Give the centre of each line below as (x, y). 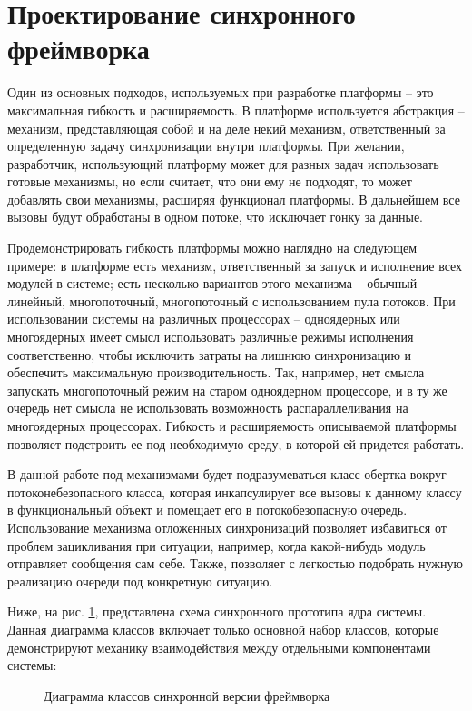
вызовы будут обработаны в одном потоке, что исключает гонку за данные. (215, 217)
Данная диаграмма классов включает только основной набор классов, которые (223, 629)
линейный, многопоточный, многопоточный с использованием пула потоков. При (231, 300)
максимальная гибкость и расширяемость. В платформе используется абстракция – (236, 110)
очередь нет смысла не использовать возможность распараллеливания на (208, 408)
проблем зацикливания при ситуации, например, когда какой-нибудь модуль (216, 545)
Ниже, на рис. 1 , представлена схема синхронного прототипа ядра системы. (217, 611)
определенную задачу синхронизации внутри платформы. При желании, (206, 146)
